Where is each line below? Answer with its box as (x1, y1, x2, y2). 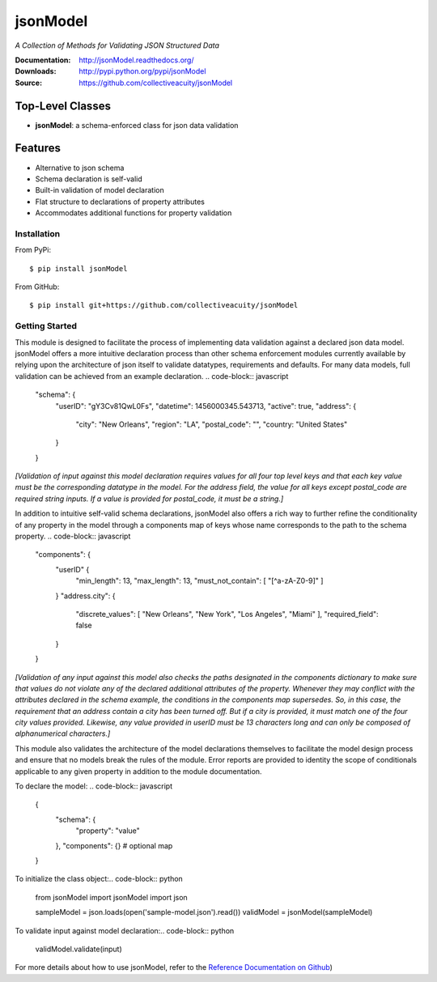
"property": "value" (75, 826, 141, 835)
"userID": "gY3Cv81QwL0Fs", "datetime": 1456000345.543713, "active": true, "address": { (55, 401, 356, 410)
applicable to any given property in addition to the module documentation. (15, 766, 262, 776)
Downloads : (15, 66, 57, 76)
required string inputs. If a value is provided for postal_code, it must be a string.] (15, 494, 284, 504)
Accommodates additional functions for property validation (35, 208, 232, 218)
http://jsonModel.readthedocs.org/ (78, 55, 194, 65)
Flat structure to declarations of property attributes (35, 197, 206, 206)
